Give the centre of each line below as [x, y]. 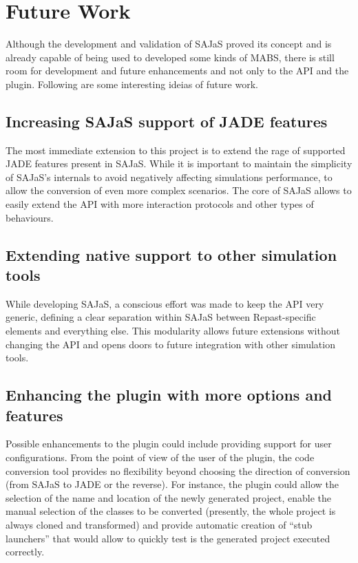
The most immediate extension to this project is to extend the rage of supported [176, 150]
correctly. [25, 552]
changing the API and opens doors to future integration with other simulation [170, 344]
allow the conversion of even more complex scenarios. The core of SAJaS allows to [179, 190]
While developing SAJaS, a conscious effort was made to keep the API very [165, 303]
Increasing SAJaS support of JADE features [167, 121]
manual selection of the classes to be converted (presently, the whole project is [171, 511]
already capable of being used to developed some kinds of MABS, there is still [170, 57]
